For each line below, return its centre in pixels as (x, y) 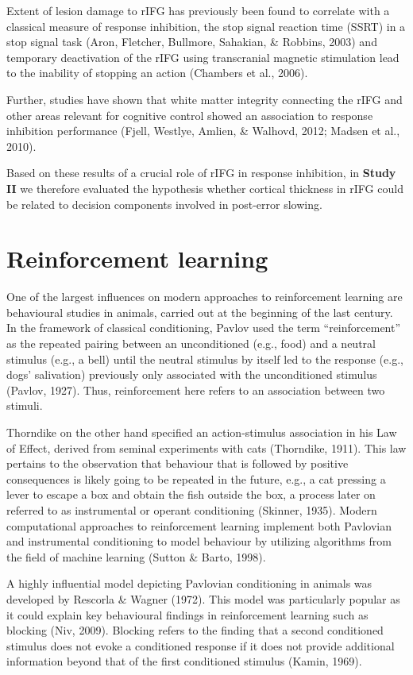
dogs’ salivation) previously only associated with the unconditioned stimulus (192, 374)
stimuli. (25, 405)
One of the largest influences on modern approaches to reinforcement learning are (205, 297)
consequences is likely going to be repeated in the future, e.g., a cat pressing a (196, 478)
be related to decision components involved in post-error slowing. (164, 204)
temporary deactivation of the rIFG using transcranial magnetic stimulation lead (203, 57)
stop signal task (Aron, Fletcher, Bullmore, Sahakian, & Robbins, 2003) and (192, 42)
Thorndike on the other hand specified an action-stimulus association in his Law (202, 432)
